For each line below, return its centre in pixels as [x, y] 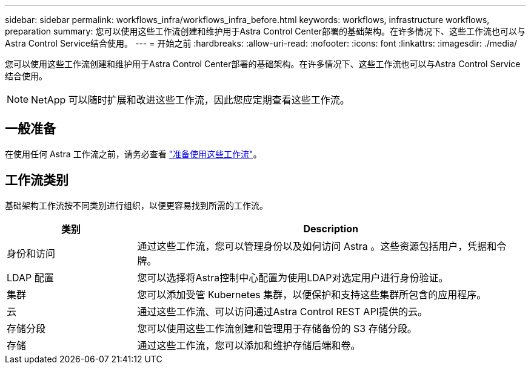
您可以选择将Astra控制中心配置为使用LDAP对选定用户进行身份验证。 [293, 277]
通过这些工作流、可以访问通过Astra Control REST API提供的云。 [282, 311]
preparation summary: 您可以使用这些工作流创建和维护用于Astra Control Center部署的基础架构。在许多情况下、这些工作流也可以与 [265, 31]
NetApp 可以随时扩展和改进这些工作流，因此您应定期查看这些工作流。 [190, 100]
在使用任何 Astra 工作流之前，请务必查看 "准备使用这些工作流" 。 [133, 154]
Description [331, 228]
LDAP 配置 [30, 277]
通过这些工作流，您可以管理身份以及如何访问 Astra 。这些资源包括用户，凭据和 [317, 246]
